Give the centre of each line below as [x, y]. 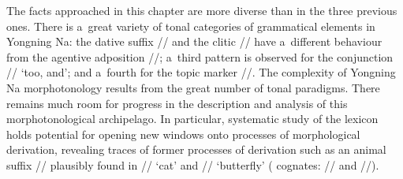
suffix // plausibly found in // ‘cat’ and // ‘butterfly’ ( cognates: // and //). [193, 164]
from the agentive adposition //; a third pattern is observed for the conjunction [200, 56]
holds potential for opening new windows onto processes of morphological [183, 134]
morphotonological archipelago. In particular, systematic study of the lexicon [192, 119]
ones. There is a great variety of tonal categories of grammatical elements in [191, 26]
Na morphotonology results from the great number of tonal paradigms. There [193, 87]
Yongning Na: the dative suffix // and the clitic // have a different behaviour [194, 41]
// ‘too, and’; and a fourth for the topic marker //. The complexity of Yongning [201, 72]
